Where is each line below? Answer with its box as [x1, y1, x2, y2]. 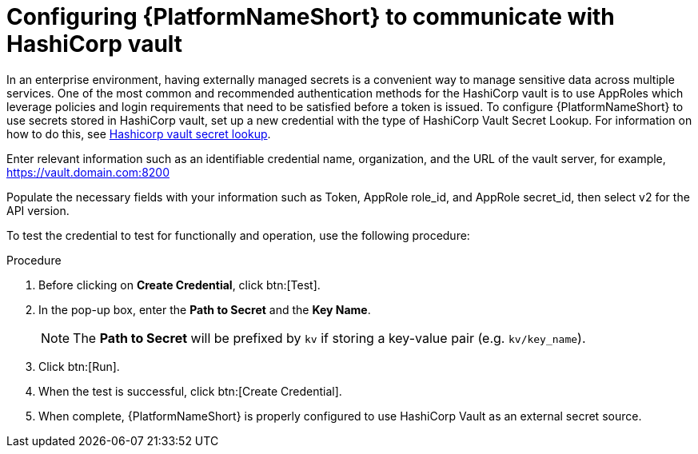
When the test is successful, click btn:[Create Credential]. [38, 384, 342, 398]
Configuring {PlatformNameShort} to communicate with [6, 3, 615, 30]
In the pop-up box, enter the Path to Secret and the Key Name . [38, 302, 371, 317]
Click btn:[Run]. [38, 359, 120, 373]
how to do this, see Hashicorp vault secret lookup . [6, 126, 271, 141]
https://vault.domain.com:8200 [6, 165, 170, 179]
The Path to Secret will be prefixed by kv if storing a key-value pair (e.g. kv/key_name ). [73, 329, 586, 346]
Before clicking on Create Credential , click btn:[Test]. [38, 277, 321, 292]
